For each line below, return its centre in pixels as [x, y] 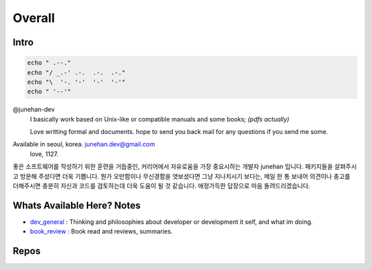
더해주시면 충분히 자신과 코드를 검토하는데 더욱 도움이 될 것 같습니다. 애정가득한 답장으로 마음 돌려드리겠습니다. [162, 186]
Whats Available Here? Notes [77, 205]
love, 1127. [44, 154]
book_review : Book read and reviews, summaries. [101, 232]
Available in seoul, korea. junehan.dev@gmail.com [84, 144]
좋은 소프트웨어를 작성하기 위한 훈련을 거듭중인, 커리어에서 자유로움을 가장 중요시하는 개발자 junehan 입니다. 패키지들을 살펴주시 [185, 167]
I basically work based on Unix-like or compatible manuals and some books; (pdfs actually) [159, 119]
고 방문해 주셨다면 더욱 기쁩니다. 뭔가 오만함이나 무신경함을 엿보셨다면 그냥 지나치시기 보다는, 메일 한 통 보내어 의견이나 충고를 [182, 176]
